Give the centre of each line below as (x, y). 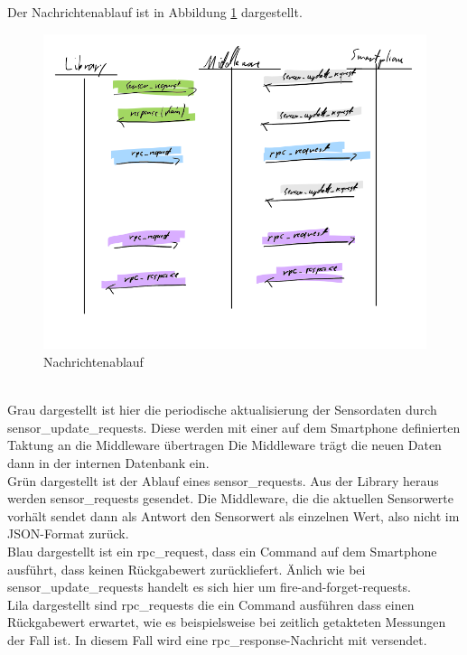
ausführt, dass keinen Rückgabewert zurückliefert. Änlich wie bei (187, 569)
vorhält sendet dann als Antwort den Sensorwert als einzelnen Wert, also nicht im (233, 515)
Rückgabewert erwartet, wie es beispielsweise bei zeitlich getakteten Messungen (227, 622)
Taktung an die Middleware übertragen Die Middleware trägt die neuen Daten (224, 445)
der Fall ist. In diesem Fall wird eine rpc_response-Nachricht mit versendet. (217, 639)
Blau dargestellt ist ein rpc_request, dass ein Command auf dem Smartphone (222, 551)
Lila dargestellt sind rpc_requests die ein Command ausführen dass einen (211, 604)
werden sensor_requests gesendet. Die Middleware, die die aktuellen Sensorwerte (230, 498)
